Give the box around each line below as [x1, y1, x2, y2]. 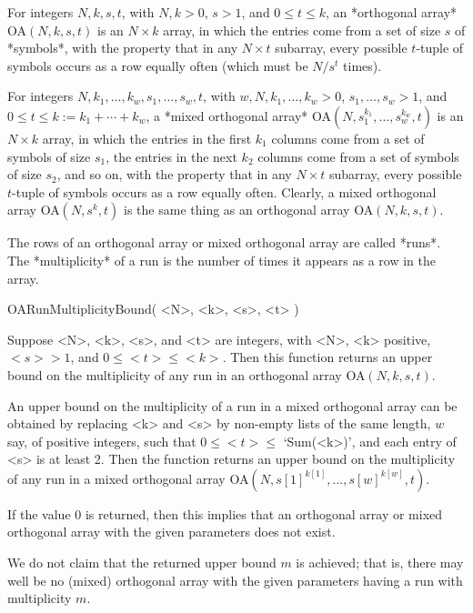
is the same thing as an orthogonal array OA [124, 200, 374, 219]
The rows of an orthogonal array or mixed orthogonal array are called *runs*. [7, 233, 441, 252]
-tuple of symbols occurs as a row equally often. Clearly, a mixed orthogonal [12, 182, 437, 201]
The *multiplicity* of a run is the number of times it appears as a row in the [7, 250, 437, 269]
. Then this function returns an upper [222, 347, 433, 367]
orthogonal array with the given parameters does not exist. [7, 522, 336, 541]
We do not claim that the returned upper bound [7, 553, 277, 572]
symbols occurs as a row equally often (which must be [7, 55, 308, 75]
